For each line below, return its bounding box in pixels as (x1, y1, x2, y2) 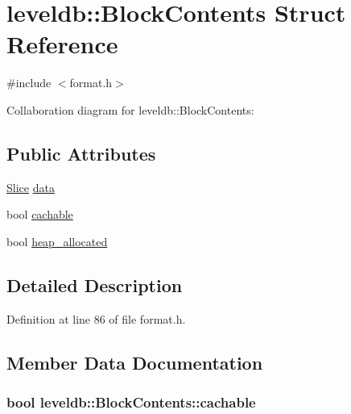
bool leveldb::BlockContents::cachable (6, 391, 256, 412)
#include (6, 74, 52, 91)
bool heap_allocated (6, 232, 108, 249)
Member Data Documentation (6, 349, 263, 374)
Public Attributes (6, 140, 156, 165)
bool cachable (6, 206, 73, 223)
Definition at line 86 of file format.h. (6, 310, 186, 327)
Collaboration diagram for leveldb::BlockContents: (6, 101, 254, 118)
